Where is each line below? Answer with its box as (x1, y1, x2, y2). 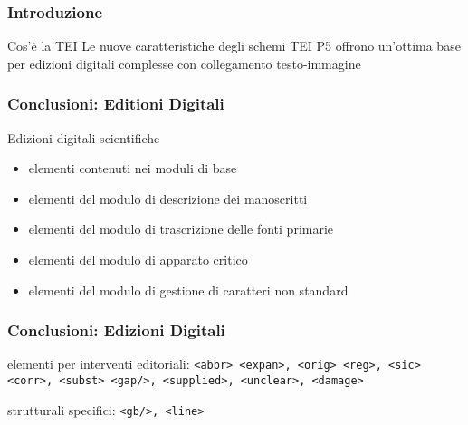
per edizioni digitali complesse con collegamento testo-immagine (7, 53, 361, 72)
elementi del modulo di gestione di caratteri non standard (28, 280, 349, 299)
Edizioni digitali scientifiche (7, 128, 160, 147)
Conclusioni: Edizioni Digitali (7, 319, 225, 342)
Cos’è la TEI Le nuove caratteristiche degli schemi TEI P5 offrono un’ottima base (7, 36, 461, 55)
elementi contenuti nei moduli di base (28, 159, 237, 178)
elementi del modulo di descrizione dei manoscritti (28, 188, 308, 208)
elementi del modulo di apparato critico (28, 250, 248, 268)
